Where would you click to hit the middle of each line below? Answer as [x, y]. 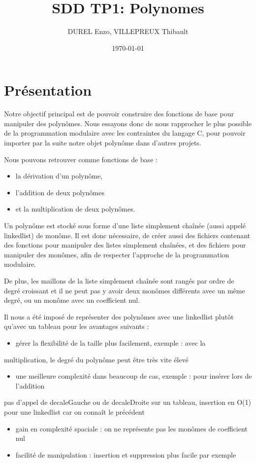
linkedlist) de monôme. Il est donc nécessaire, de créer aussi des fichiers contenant [127, 235]
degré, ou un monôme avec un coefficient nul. [72, 300]
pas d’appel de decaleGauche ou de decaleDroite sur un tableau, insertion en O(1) [128, 402]
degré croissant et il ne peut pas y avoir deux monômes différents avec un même [125, 290]
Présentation [48, 90]
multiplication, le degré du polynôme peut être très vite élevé [96, 359]
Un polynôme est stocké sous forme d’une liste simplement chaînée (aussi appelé [125, 225]
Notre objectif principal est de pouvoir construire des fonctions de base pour [119, 114]
